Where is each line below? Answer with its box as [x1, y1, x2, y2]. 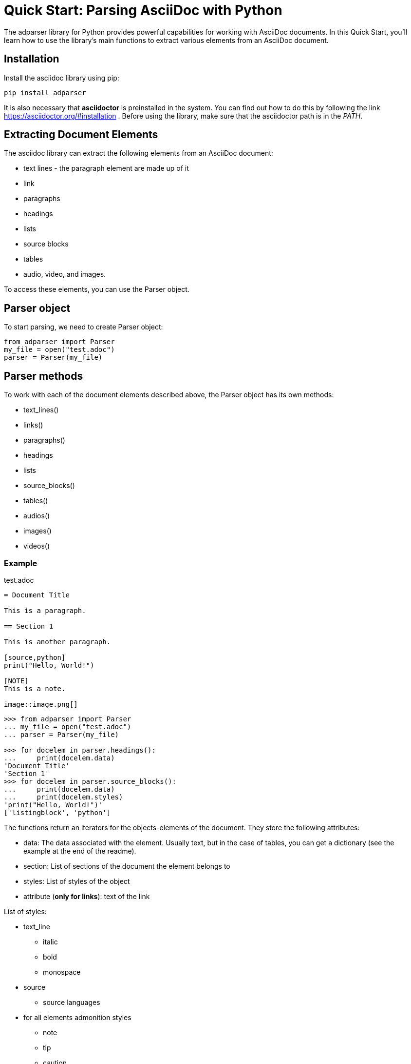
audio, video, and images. [23, 270, 106, 279]
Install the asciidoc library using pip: [4, 73, 119, 82]
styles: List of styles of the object [23, 877, 130, 885]
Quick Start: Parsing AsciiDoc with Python [4, 2, 282, 19]
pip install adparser [4, 88, 86, 97]
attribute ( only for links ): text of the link [23, 892, 150, 900]
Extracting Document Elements [4, 128, 158, 141]
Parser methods [4, 369, 83, 382]
